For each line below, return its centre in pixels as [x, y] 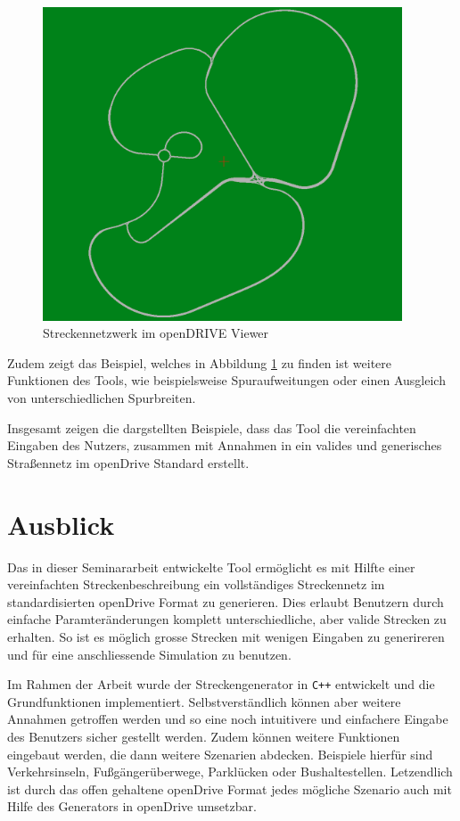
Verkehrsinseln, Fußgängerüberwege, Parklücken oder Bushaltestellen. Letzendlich [230, 772]
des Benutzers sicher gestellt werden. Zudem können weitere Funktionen [204, 736]
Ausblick [61, 524]
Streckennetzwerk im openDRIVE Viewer [156, 333]
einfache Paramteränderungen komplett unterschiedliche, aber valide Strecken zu [227, 619]
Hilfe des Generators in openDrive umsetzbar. [132, 806]
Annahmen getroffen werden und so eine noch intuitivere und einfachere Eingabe [228, 719]
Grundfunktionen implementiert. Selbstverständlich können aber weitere [204, 701]
